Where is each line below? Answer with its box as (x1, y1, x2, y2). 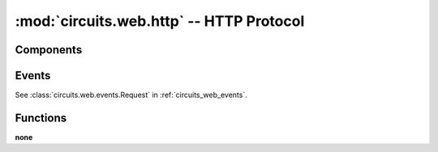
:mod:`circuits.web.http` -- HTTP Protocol (15, 12, 305, 30)
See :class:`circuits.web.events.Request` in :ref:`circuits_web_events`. (15, 90, 247, 100)
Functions (15, 111, 67, 125)
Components (15, 43, 83, 57)
